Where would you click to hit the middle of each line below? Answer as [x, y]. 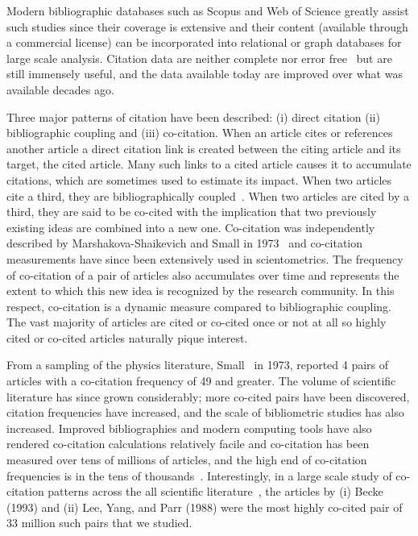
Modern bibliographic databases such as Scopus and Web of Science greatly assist [208, 10]
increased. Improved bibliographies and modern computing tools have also [189, 428]
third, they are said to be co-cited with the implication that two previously [192, 212]
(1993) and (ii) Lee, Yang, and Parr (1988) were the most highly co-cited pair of [205, 507]
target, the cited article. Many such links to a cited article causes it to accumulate [209, 164]
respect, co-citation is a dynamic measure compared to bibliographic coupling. [199, 306]
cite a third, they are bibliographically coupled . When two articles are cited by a [208, 195]
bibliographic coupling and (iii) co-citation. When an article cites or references [200, 133]
